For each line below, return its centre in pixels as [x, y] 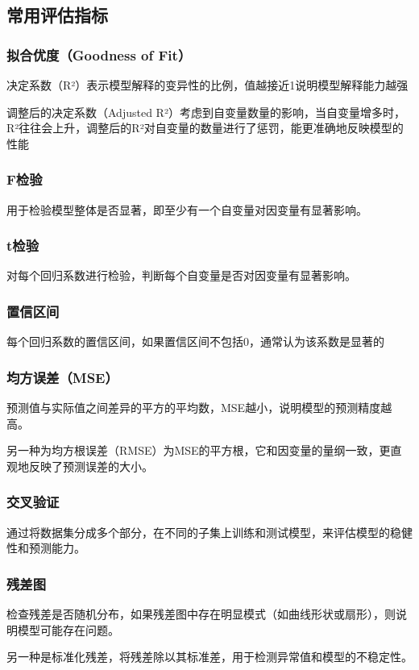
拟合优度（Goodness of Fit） [99, 54]
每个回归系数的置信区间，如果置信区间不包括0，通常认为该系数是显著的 [195, 341]
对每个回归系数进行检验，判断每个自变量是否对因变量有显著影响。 [181, 275]
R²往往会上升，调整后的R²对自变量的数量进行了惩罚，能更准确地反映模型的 [205, 128]
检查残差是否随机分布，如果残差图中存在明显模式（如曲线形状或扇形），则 [201, 614]
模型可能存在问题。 [68, 629]
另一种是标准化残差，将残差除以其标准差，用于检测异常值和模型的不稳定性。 [209, 657]
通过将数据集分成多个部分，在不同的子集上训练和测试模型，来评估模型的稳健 [209, 532]
